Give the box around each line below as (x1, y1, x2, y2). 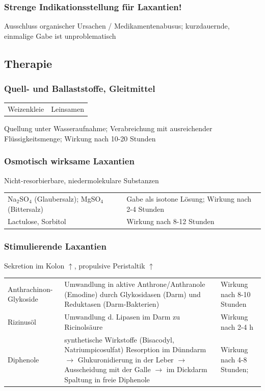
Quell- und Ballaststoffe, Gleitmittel (4, 82, 155, 95)
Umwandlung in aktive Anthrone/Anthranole (64, 279, 205, 289)
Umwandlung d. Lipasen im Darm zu (64, 311, 180, 322)
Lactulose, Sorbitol (8, 216, 66, 227)
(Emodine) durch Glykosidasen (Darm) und (64, 288, 201, 299)
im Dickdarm (166, 364, 207, 375)
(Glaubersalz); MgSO (34, 193, 101, 204)
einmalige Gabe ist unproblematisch (4, 30, 116, 41)
